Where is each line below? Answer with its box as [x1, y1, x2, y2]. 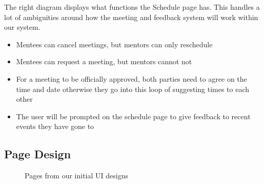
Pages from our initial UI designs [25, 170, 128, 181]
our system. [4, 22, 40, 32]
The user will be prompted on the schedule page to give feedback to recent [16, 111, 251, 121]
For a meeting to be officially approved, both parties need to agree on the [16, 73, 247, 84]
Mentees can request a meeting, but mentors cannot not [16, 56, 192, 67]
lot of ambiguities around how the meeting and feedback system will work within [4, 11, 258, 22]
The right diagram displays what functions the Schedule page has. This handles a [4, 2, 260, 12]
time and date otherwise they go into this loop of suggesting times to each [16, 83, 250, 94]
